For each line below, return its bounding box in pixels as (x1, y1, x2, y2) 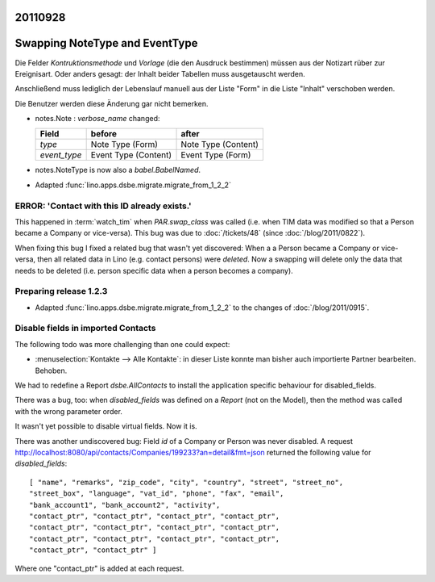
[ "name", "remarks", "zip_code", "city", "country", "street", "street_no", (29, 477, 344, 487)
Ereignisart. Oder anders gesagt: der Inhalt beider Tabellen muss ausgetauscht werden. (14, 69, 305, 78)
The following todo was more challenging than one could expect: (14, 339, 230, 349)
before (90, 128, 117, 140)
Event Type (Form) (180, 149, 251, 161)
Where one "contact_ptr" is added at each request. (14, 563, 184, 573)
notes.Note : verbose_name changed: (35, 114, 160, 124)
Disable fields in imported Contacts (14, 323, 156, 334)
